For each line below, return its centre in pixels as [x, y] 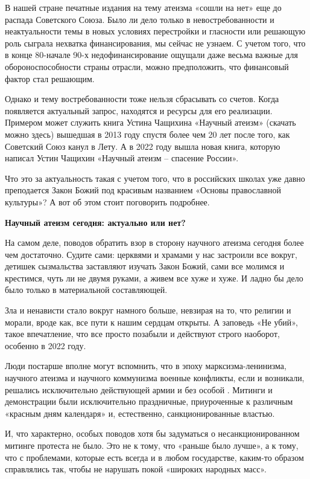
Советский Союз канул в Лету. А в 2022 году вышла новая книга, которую [143, 146]
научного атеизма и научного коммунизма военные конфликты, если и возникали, [155, 378]
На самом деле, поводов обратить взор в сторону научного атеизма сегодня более [154, 243]
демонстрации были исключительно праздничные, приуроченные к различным [149, 401]
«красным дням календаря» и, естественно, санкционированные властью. [140, 413]
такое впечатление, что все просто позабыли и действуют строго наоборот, [142, 334]
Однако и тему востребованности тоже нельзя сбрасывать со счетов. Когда [142, 99]
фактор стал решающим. [50, 78]
